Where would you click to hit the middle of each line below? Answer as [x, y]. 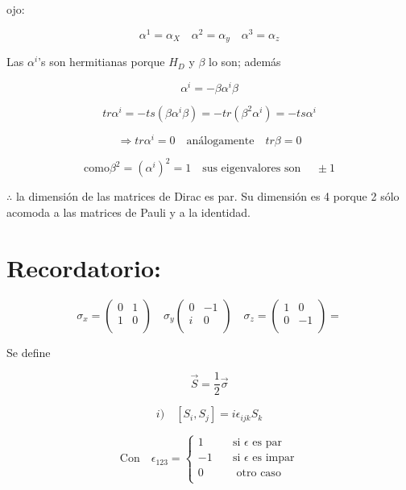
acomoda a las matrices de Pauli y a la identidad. [128, 212]
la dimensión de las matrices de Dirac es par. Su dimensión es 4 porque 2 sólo [207, 196]
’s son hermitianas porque [101, 62]
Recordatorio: [84, 267]
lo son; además [245, 62]
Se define [29, 352]
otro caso [259, 473]
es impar [273, 457]
